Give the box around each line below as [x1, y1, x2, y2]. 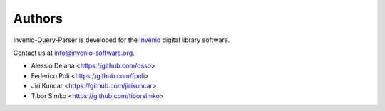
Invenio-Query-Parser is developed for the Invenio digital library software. [13, 36, 230, 44]
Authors [13, 11, 63, 26]
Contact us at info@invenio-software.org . [13, 48, 135, 57]
